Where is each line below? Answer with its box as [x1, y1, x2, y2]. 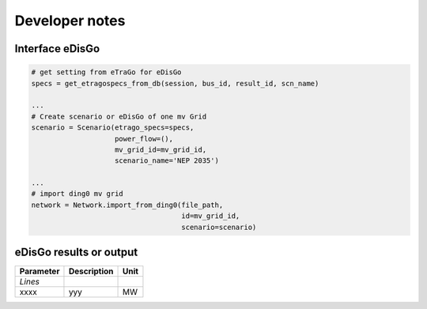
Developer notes [14, 12, 126, 29]
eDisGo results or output [14, 246, 138, 259]
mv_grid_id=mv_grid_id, [115, 145, 207, 154]
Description [68, 266, 114, 277]
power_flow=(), [115, 134, 174, 143]
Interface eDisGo [14, 42, 100, 55]
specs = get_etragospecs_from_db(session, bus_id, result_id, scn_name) [31, 79, 319, 88]
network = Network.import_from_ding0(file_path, [31, 200, 224, 209]
